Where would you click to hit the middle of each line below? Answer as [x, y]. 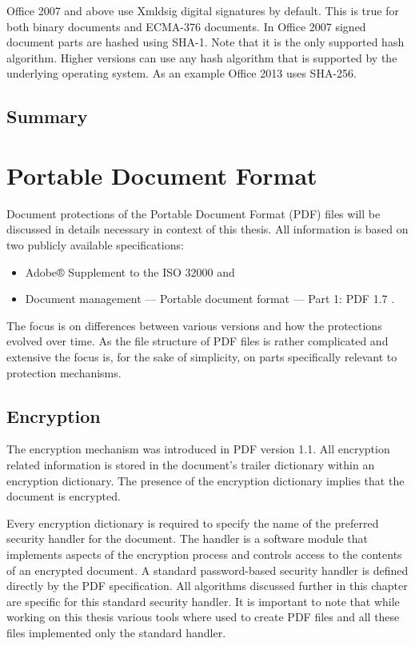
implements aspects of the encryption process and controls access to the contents [204, 554]
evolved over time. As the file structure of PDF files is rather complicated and [198, 341]
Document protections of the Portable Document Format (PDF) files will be [194, 213]
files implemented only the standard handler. [116, 632]
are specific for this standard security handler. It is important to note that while [203, 601]
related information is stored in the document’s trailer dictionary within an [191, 465]
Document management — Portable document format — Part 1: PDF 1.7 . [210, 299]
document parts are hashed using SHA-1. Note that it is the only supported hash [206, 42]
